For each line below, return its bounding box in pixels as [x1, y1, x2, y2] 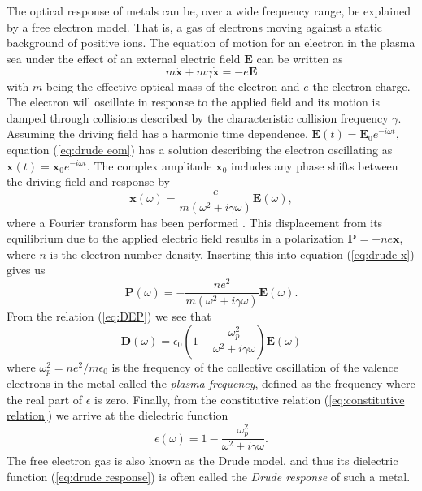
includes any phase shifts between [230, 157, 398, 174]
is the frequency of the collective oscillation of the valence [111, 358, 399, 375]
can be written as [256, 50, 343, 67]
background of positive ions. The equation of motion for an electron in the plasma [7, 34, 415, 51]
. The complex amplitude [86, 157, 212, 174]
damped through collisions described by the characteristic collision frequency [7, 109, 389, 126]
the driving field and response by [7, 173, 170, 190]
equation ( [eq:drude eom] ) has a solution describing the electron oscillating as [7, 140, 393, 157]
